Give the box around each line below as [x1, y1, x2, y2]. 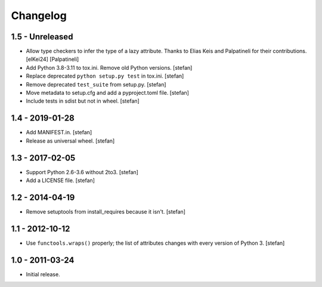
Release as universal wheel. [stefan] [26, 137, 115, 144]
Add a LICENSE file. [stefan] [26, 177, 95, 184]
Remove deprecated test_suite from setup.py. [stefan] [26, 81, 166, 88]
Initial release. [26, 270, 60, 277]
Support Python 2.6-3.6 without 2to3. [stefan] [26, 168, 138, 175]
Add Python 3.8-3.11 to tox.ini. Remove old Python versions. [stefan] [26, 64, 193, 71]
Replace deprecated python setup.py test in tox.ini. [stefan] [26, 72, 184, 80]
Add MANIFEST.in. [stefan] [26, 129, 92, 136]
